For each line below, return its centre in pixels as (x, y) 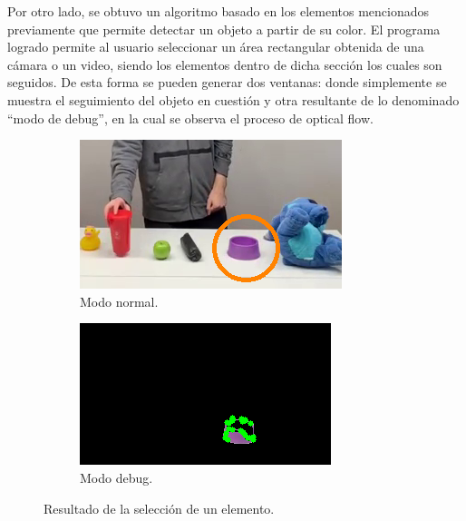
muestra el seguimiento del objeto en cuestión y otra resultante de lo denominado (233, 99)
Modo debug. (116, 477)
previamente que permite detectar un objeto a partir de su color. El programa (224, 29)
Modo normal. (119, 301)
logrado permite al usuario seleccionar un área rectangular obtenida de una (216, 47)
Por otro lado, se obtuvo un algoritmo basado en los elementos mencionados (218, 11)
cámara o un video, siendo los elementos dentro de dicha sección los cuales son (225, 64)
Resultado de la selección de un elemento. (159, 508)
